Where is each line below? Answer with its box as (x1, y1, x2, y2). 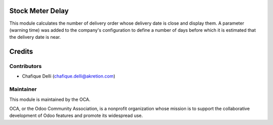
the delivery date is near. (9, 34, 61, 40)
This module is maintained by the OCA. (9, 96, 90, 102)
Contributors (9, 63, 42, 70)
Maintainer (9, 86, 37, 93)
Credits (9, 47, 33, 56)
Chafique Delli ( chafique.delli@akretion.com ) (22, 73, 116, 79)
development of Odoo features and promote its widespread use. (9, 112, 143, 118)
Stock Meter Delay (9, 7, 69, 15)
